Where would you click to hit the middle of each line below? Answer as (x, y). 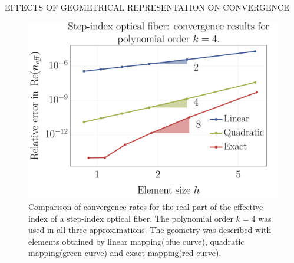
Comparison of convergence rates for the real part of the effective (146, 206)
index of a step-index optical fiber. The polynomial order (131, 218)
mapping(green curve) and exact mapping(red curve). (125, 253)
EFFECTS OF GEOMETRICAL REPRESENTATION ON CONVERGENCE (147, 7)
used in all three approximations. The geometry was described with (150, 230)
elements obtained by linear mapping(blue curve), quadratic (136, 241)
